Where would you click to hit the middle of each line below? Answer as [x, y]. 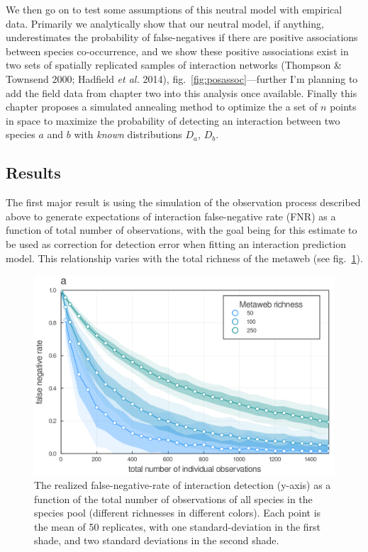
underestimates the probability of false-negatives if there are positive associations [182, 37]
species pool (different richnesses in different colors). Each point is [178, 513]
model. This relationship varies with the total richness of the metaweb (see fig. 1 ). [184, 258]
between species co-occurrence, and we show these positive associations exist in [177, 51]
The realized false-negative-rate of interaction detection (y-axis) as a [183, 485]
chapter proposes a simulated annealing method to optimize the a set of [162, 107]
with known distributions [128, 134]
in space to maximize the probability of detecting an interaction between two [173, 120]
